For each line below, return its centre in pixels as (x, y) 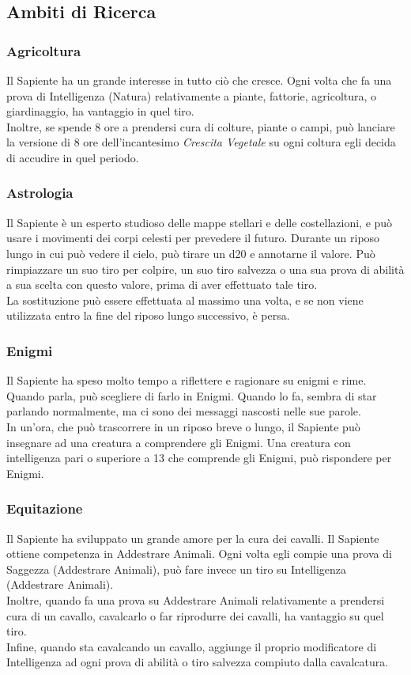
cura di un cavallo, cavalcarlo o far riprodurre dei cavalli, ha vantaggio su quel (195, 615)
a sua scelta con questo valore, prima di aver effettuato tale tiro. (162, 284)
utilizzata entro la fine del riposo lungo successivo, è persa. (148, 315)
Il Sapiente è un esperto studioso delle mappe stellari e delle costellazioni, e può (200, 222)
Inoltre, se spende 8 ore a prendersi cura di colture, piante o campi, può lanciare (201, 126)
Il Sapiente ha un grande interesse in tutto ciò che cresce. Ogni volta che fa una (199, 80)
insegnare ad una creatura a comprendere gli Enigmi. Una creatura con (179, 442)
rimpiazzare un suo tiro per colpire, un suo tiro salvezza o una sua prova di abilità (205, 269)
